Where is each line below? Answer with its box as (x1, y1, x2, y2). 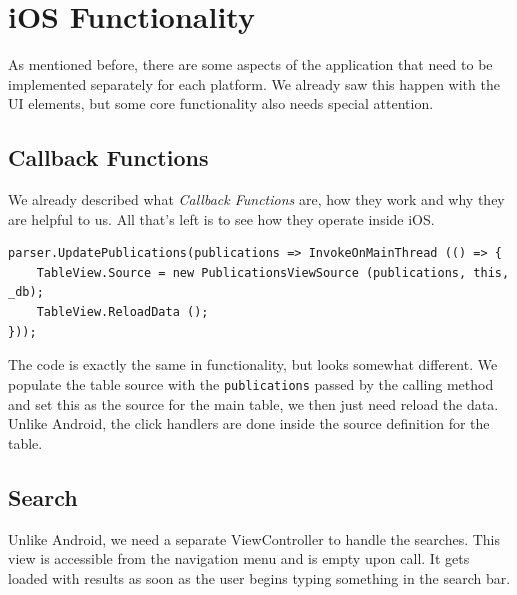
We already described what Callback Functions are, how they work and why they (8, 189, 505, 210)
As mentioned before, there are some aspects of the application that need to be (8, 54, 493, 75)
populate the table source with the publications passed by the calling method (8, 373, 494, 394)
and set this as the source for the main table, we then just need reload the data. (8, 393, 499, 414)
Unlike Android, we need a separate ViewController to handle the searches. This (8, 528, 501, 549)
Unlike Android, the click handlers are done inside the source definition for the (8, 413, 490, 434)
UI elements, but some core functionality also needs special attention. (8, 93, 434, 114)
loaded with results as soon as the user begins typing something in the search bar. (8, 567, 511, 588)
